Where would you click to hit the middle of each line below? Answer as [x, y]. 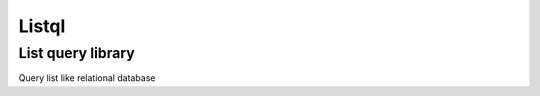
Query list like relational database [87, 78]
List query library [76, 53]
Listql [42, 26]
